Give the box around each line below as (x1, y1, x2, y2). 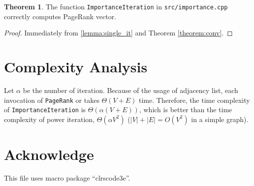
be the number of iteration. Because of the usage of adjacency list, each (23, 85, 238, 95)
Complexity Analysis (4, 57, 148, 77)
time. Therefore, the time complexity (139, 94, 250, 105)
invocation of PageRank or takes (4, 94, 99, 105)
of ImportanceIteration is (4, 104, 86, 115)
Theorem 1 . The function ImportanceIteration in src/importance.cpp (4, 1, 228, 11)
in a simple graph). (191, 114, 249, 124)
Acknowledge (4, 144, 94, 164)
